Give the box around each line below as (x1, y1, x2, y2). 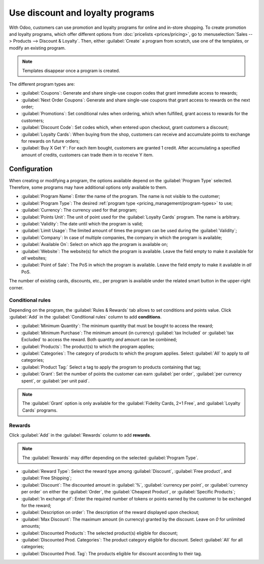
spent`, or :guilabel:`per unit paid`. (21, 378, 90, 384)
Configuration (9, 165, 53, 173)
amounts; (21, 523, 41, 529)
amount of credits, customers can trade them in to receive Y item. (21, 152, 154, 158)
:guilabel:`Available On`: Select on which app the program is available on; (21, 242, 168, 247)
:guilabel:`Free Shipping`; (21, 475, 72, 481)
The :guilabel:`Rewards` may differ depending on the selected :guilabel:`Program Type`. (22, 455, 198, 461)
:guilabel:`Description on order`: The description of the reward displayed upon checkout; (21, 510, 200, 515)
